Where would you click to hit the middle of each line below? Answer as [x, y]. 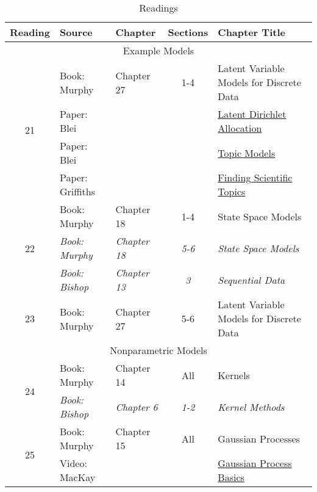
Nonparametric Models [158, 350]
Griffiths [77, 191]
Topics [232, 191]
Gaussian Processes [259, 438]
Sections [188, 32]
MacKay [77, 477]
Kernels [234, 375]
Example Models [158, 50]
